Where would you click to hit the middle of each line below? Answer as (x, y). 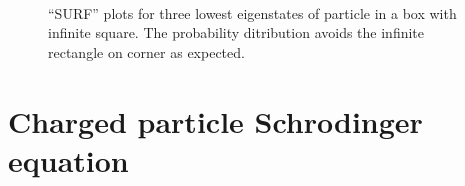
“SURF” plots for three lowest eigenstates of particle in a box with (252, 12)
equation (68, 159)
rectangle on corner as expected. (146, 51)
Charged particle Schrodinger (215, 120)
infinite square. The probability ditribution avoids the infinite (236, 32)
